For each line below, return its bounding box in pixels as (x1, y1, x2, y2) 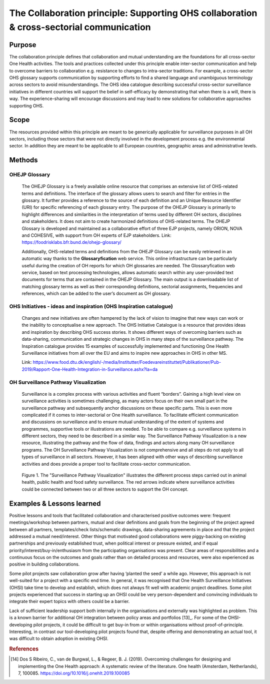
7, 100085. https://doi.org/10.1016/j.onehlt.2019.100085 (18, 670, 130, 677)
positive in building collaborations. (9, 561, 80, 567)
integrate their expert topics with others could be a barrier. (9, 599, 130, 605)
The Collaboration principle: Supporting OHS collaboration (9, 7, 257, 18)
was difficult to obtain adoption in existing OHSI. (9, 636, 108, 642)
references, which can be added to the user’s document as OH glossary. (21, 290, 171, 297)
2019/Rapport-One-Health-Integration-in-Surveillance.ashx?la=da (21, 366, 158, 372)
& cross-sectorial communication (9, 21, 151, 32)
